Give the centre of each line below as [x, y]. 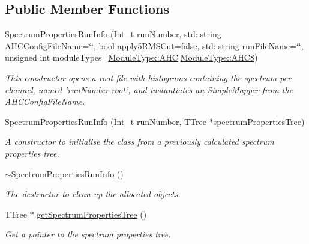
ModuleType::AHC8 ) [219, 57]
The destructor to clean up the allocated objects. [93, 194]
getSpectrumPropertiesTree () [92, 214]
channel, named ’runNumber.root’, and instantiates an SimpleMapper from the [149, 89]
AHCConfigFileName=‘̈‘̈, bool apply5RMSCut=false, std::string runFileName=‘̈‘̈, [154, 45]
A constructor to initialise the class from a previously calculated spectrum [139, 142]
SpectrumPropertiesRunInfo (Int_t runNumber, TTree [106, 121]
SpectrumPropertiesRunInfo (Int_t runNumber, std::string [113, 34]
